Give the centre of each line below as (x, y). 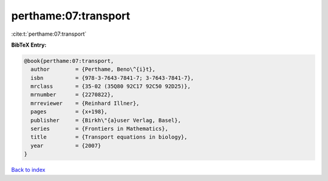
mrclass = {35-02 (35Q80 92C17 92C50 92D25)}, (111, 87)
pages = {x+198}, (69, 112)
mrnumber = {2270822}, (72, 95)
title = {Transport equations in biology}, (109, 137)
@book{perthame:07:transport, (69, 61)
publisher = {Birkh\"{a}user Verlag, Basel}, (106, 120)
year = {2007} (66, 146)
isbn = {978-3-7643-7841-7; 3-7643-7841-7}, (112, 78)
